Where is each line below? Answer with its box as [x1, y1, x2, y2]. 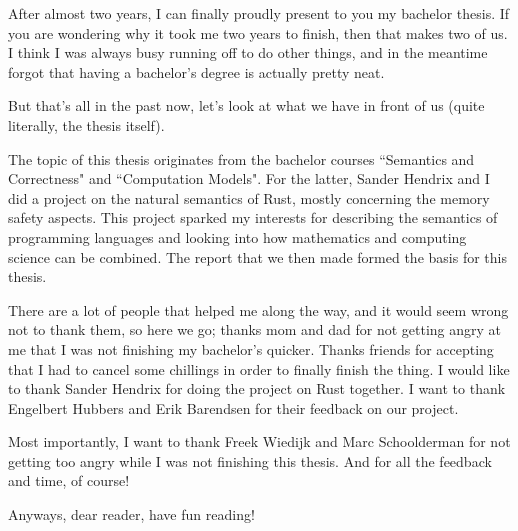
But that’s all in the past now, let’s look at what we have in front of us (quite [8, 95, 485, 116]
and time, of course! [8, 470, 130, 491]
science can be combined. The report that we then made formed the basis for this [8, 246, 507, 267]
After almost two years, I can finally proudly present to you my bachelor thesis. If [8, 3, 510, 23]
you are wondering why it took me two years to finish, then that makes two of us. [8, 22, 508, 43]
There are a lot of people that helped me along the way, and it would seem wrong [8, 299, 509, 320]
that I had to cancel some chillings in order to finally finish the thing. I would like [8, 358, 510, 379]
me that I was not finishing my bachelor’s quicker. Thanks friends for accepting [8, 338, 494, 359]
